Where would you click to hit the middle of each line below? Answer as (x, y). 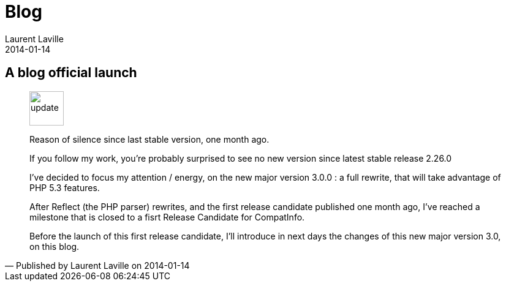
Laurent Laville (34, 39)
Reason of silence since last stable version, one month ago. (149, 139)
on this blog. (55, 246)
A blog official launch (71, 73)
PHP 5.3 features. (65, 187)
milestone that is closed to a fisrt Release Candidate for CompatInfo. (167, 217)
